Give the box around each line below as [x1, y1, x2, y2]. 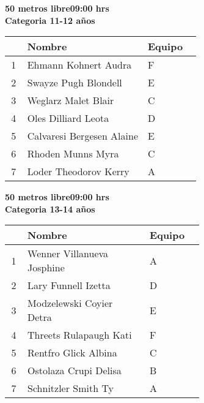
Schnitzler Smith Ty [27, 381, 114, 396]
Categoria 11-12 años [5, 13, 95, 26]
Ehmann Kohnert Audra [27, 58, 132, 72]
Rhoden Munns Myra [27, 146, 119, 161]
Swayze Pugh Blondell [27, 75, 122, 90]
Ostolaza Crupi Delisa [27, 363, 122, 378]
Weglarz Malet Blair [27, 93, 114, 108]
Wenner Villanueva [27, 246, 109, 261]
